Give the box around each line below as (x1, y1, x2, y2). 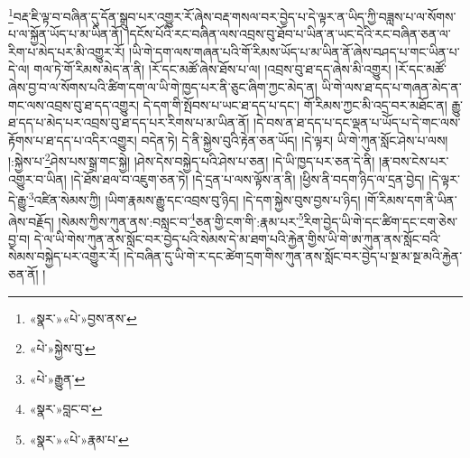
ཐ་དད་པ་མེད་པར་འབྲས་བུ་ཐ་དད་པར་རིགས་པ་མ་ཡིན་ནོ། (8, 113, 250, 132)
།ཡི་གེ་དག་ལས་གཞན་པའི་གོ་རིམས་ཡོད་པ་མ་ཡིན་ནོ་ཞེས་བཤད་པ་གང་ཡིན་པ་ (129, 42, 460, 61)
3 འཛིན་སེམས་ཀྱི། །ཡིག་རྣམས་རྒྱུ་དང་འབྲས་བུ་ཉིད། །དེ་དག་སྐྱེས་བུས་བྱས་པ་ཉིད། (28, 188, 361, 209)
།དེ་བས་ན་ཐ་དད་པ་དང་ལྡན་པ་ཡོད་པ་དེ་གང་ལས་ (253, 113, 461, 132)
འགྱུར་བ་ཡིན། (8, 169, 67, 188)
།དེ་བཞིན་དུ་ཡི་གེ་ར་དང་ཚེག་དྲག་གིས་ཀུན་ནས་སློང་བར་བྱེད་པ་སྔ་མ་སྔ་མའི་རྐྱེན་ (124, 247, 463, 266)
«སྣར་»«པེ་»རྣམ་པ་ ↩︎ (29, 429, 129, 448)
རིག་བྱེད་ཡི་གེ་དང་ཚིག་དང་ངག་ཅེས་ (303, 211, 458, 230)
